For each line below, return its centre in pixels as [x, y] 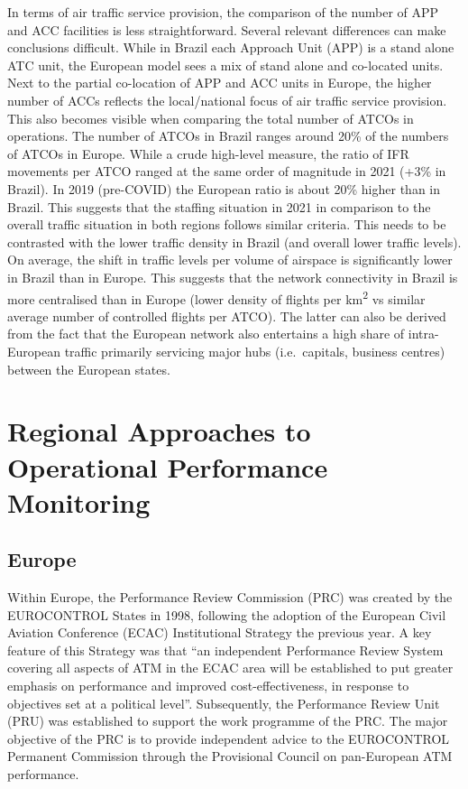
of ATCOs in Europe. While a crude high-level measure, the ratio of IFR [208, 153]
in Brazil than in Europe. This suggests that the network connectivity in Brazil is [233, 277]
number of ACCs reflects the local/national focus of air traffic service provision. [227, 100]
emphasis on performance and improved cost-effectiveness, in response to [208, 686]
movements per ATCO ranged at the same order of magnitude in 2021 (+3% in [227, 171]
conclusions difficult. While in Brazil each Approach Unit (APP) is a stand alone [231, 47]
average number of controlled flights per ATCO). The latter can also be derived [227, 316]
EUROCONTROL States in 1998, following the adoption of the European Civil [227, 614]
